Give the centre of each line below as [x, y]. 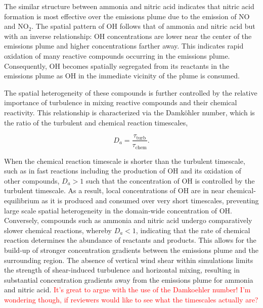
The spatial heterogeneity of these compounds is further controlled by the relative [131, 92]
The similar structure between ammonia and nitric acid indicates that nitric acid [129, 6]
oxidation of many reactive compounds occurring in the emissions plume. [117, 55]
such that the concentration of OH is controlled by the [170, 180]
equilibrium [22, 201]
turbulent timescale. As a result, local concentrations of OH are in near [115, 190]
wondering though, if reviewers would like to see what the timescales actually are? [131, 299]
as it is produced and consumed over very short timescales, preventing [150, 201]
